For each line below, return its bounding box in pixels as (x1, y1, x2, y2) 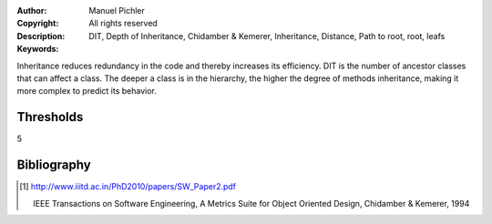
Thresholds (16, 109, 84, 125)
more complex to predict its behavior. (16, 86, 157, 97)
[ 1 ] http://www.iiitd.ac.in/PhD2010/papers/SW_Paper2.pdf (19, 181, 237, 192)
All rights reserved (88, 18, 159, 29)
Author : (16, 5, 47, 15)
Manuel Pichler (88, 5, 145, 15)
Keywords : (16, 44, 59, 55)
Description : (16, 30, 66, 41)
